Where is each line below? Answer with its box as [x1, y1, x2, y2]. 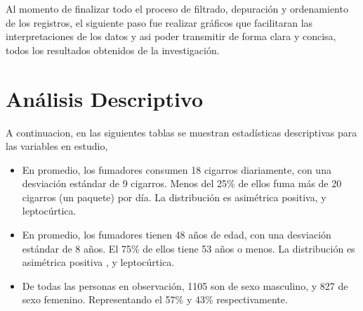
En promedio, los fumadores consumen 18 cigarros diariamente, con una [22, 162, 331, 177]
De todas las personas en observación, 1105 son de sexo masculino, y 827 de [22, 278, 348, 293]
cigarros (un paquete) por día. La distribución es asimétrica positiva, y [22, 189, 326, 204]
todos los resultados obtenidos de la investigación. [6, 42, 220, 57]
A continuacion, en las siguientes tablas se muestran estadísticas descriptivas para [6, 125, 357, 139]
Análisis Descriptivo [6, 84, 204, 113]
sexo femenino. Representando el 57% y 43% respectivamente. [22, 292, 288, 307]
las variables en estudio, [6, 139, 108, 153]
